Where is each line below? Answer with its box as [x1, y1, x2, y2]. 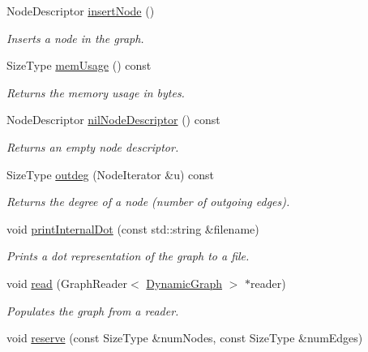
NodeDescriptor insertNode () [6, 2, 155, 19]
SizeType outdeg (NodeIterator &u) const [6, 165, 215, 182]
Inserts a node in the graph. [6, 29, 144, 46]
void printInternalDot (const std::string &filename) [6, 220, 259, 237]
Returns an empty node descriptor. [6, 138, 179, 155]
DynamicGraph [146, 274, 223, 291]
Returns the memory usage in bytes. [6, 84, 185, 101]
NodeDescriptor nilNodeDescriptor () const [6, 111, 220, 128]
